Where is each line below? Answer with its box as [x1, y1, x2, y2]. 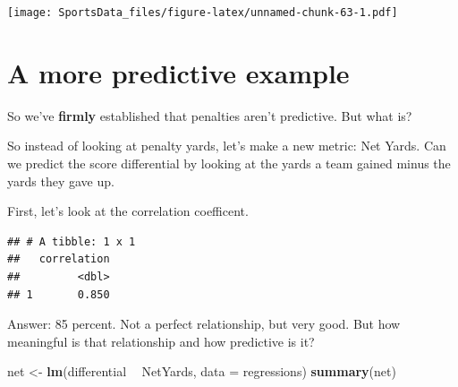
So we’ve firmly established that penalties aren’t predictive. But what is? [7, 106, 412, 125]
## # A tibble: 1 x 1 [7, 235, 136, 248]
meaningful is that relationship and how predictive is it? [7, 331, 315, 350]
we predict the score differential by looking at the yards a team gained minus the [7, 153, 451, 172]
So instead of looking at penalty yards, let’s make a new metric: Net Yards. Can [7, 136, 446, 155]
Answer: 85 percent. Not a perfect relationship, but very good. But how [7, 314, 401, 333]
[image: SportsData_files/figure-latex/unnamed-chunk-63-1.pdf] [7, 6, 398, 19]
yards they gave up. [7, 171, 114, 190]
